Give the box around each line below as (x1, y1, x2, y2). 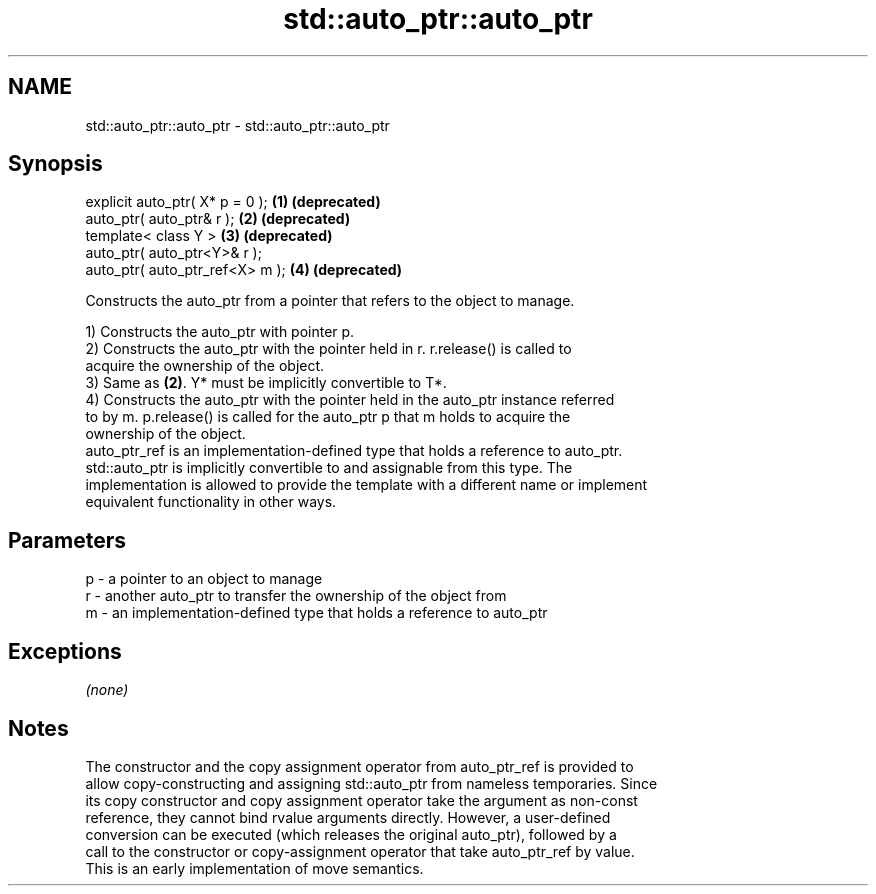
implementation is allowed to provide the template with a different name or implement (85, 476, 648, 494)
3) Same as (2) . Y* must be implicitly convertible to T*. (85, 374, 447, 392)
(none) (85, 681, 129, 699)
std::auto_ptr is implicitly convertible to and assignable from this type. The (85, 459, 573, 477)
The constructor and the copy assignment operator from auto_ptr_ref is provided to (85, 757, 634, 775)
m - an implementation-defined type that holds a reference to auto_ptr (85, 604, 548, 622)
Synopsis (8, 151, 103, 177)
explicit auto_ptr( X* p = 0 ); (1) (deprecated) (85, 193, 381, 211)
